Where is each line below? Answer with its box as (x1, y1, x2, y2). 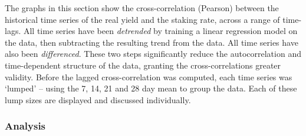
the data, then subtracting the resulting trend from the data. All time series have (5, 36, 298, 48)
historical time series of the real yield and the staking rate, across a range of (5, 13, 280, 25)
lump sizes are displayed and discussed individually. (5, 93, 191, 106)
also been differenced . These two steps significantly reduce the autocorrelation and (5, 47, 301, 60)
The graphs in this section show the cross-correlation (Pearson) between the (5, 2, 279, 13)
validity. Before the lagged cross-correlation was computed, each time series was (5, 70, 292, 83)
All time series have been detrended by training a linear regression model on (23, 25, 298, 37)
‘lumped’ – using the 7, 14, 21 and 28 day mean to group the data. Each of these (5, 82, 297, 94)
